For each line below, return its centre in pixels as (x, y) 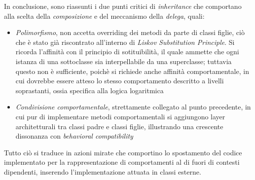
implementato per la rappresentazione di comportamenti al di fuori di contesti (122, 162)
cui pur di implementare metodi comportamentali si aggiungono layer (120, 116)
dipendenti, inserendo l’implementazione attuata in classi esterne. (103, 171)
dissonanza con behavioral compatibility (74, 136)
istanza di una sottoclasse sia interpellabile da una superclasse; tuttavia (124, 61)
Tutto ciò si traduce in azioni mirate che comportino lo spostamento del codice (123, 152)
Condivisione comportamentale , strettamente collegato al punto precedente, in (133, 107)
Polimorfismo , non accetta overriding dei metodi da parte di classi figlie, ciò (130, 32)
